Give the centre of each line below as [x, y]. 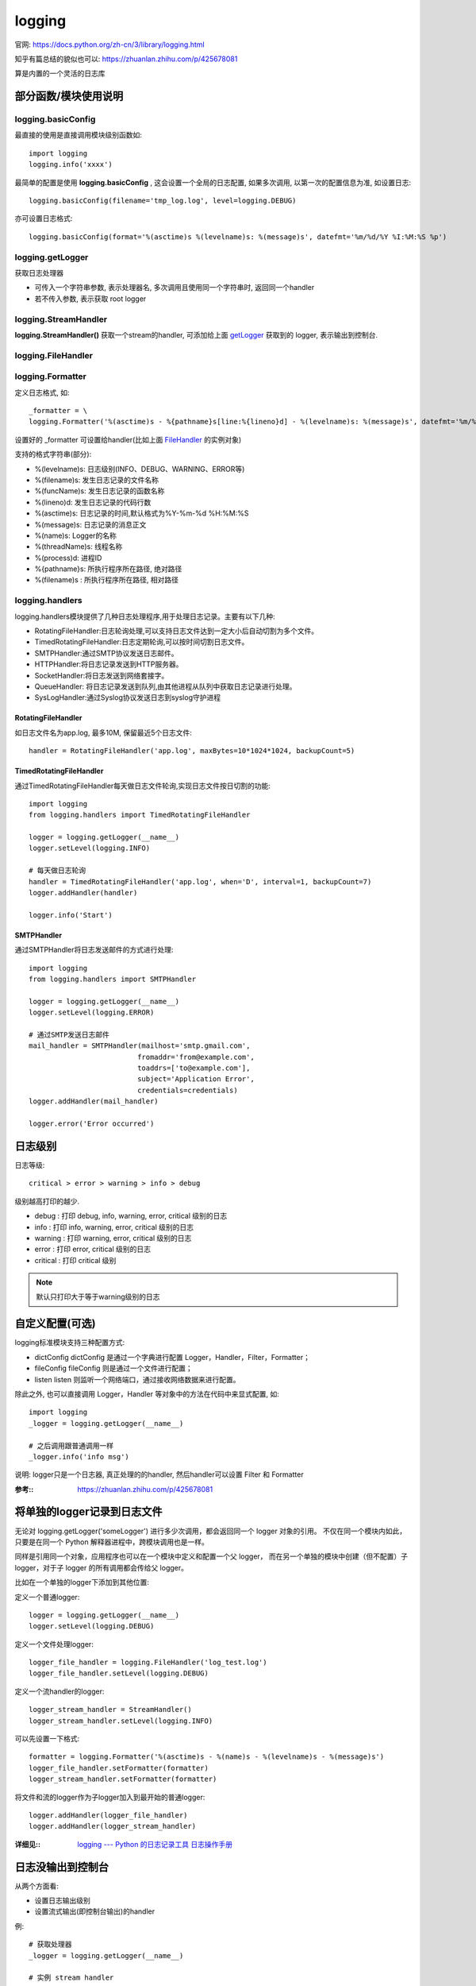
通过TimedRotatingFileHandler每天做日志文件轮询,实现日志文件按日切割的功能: [143, 786]
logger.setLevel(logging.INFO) [90, 848]
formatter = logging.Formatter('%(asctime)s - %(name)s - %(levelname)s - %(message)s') [207, 1757]
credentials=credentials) [188, 1090]
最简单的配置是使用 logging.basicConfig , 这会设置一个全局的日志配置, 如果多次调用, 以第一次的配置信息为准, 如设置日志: [213, 182]
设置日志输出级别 [62, 1901]
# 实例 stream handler [71, 1978]
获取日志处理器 [39, 272]
